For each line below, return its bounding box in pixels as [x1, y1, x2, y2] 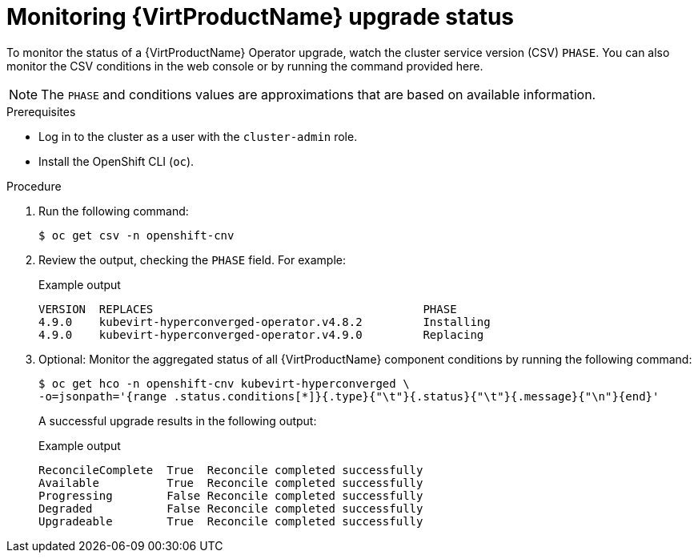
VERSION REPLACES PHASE [38, 302, 457, 316]
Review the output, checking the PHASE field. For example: [38, 252, 346, 267]
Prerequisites [6, 104, 76, 119]
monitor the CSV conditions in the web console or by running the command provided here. [6, 58, 483, 73]
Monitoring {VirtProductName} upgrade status [6, 3, 515, 30]
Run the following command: [38, 203, 189, 218]
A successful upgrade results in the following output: [38, 413, 317, 428]
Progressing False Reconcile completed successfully [38, 489, 423, 502]
